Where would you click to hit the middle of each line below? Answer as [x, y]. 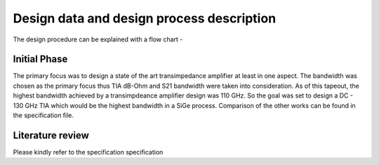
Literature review [51, 135]
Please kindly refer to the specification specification [88, 152]
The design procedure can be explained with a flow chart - [98, 39]
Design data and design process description [145, 18]
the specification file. [43, 115]
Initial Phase [40, 59]
